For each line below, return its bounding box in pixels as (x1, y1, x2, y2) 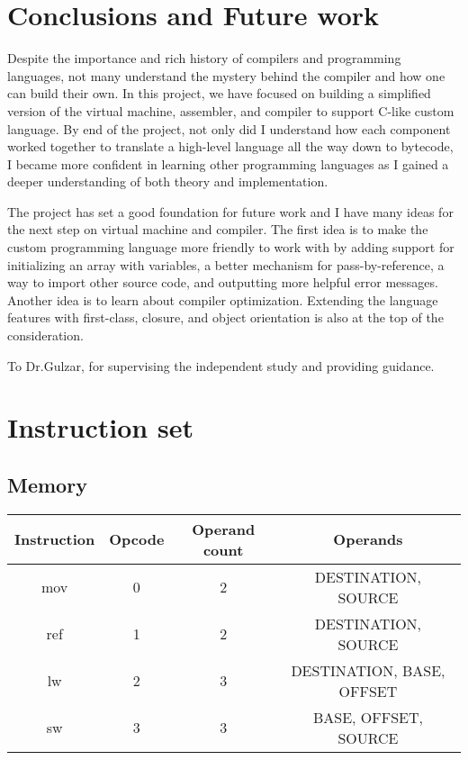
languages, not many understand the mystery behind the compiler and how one (7, 66, 445, 85)
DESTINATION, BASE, (291, 659, 445, 681)
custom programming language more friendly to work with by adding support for (7, 238, 454, 257)
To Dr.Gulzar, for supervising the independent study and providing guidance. (7, 356, 435, 375)
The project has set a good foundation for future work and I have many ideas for (7, 202, 454, 221)
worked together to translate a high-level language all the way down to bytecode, (7, 137, 454, 156)
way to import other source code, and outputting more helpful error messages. (7, 273, 438, 292)
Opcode (109, 529, 165, 550)
